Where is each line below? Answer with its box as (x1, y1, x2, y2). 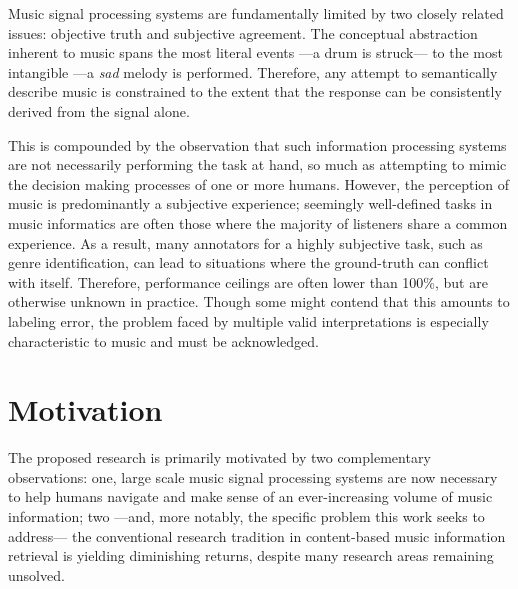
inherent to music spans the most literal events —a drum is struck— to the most (8, 42, 503, 63)
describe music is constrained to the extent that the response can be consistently (8, 81, 502, 102)
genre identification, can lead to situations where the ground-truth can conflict (8, 252, 489, 273)
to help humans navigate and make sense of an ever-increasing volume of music (8, 486, 493, 507)
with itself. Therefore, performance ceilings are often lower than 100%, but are (8, 271, 488, 292)
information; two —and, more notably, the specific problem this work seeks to (8, 506, 485, 526)
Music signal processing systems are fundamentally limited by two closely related (8, 3, 504, 23)
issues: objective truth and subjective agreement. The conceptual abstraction (8, 22, 478, 43)
